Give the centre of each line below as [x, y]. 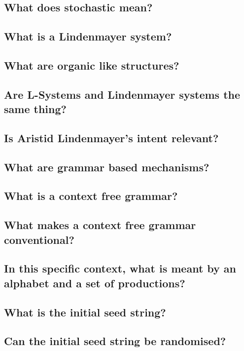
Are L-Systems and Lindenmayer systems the [122, 94]
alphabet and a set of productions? [95, 283]
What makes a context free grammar [100, 225]
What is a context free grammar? [91, 196]
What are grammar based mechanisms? [107, 167]
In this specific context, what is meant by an [120, 268]
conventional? [39, 239]
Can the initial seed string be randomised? [115, 341]
